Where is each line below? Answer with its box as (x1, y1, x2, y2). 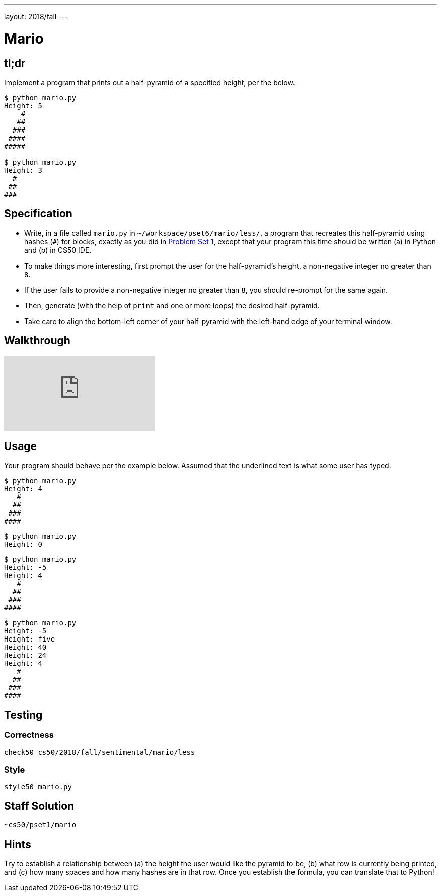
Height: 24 (4, 651, 47, 660)
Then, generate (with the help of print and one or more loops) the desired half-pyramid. (24, 301, 320, 310)
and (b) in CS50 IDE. (24, 245, 92, 254)
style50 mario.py (4, 783, 72, 791)
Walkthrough (4, 334, 70, 347)
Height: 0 (4, 540, 42, 549)
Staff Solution (4, 799, 75, 812)
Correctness (4, 730, 54, 740)
